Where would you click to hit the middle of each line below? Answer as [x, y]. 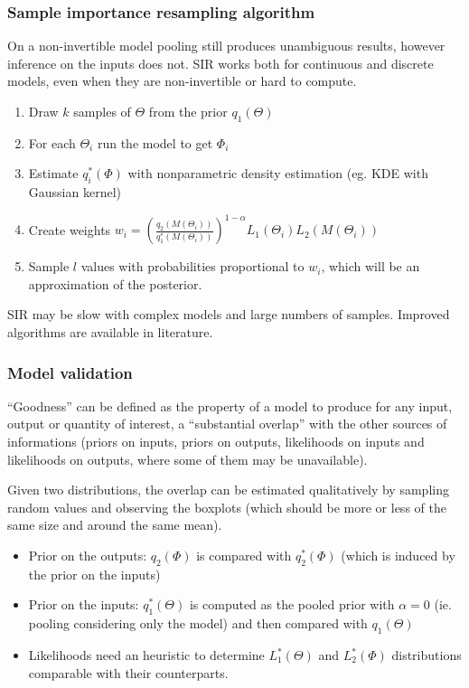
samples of [102, 111]
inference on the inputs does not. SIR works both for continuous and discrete [220, 63]
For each [52, 142]
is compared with [244, 556]
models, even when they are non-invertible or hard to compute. [182, 81]
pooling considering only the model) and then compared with [198, 623]
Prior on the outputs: [88, 556]
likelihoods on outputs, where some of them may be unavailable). [188, 459]
